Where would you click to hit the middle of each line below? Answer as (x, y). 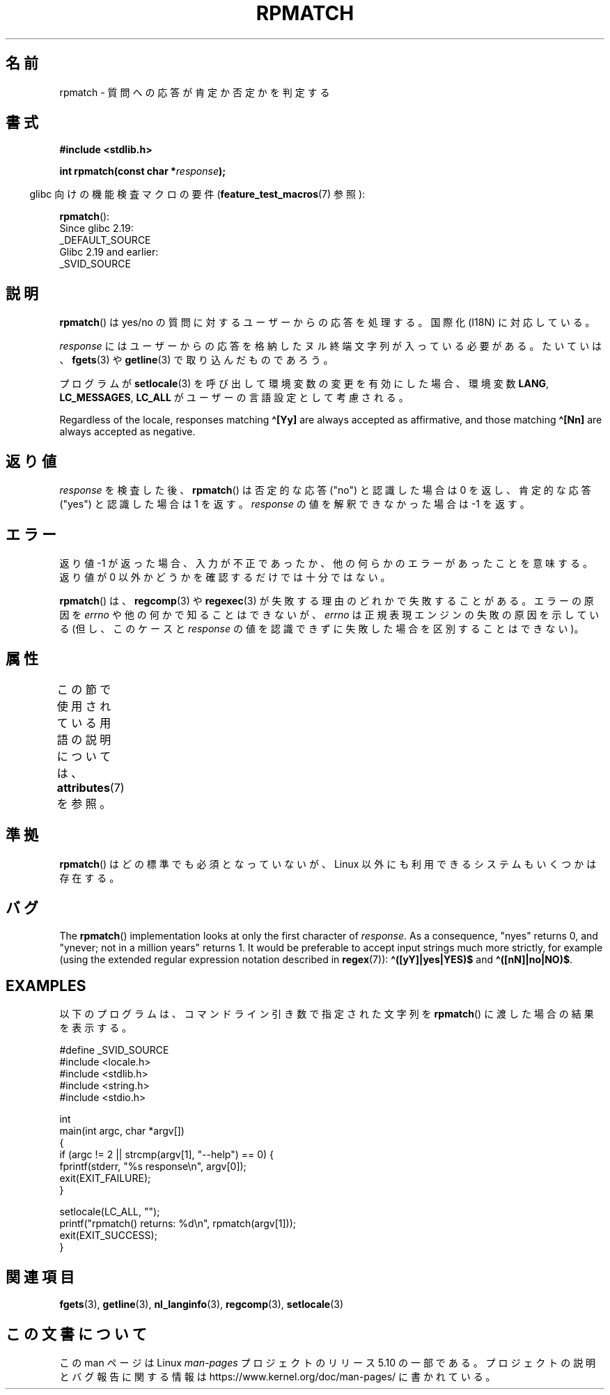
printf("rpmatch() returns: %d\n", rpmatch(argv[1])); (178, 1224)
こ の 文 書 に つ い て (76, 1334)
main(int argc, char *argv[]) (122, 1131)
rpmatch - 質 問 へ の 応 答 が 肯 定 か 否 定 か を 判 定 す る (195, 92)
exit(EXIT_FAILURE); (105, 1178)
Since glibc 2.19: (96, 228)
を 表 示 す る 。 (96, 1028)
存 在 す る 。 (89, 878)
